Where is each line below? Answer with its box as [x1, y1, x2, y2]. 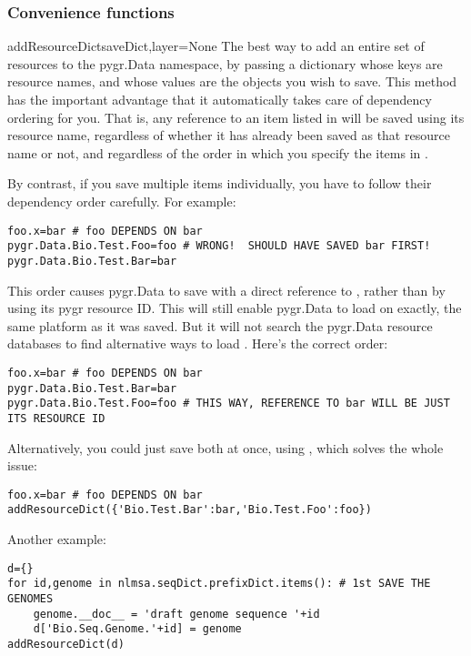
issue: [7, 456, 37, 475]
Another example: [7, 530, 106, 549]
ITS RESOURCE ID [7, 411, 105, 425]
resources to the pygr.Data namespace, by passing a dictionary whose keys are [7, 54, 443, 73]
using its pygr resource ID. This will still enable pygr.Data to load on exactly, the [7, 298, 462, 318]
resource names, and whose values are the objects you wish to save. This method [7, 72, 457, 91]
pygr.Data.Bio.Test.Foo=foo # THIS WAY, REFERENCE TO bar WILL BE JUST [7, 397, 450, 410]
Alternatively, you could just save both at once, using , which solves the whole [7, 438, 444, 457]
